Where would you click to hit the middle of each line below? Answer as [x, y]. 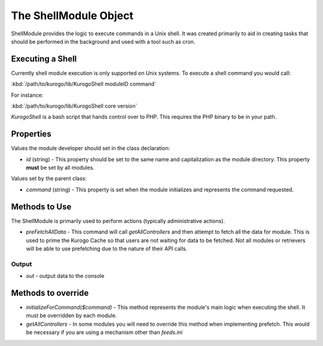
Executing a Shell [44, 59]
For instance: [27, 95]
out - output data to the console [65, 276]
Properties [31, 134]
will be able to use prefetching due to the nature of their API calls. [107, 249]
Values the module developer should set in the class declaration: [91, 148]
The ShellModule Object [72, 16]
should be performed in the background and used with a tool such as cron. [103, 41]
